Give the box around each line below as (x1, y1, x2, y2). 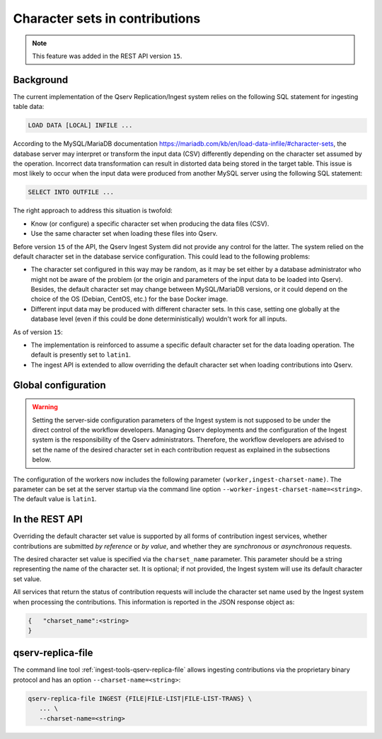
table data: (13, 103, 45, 111)
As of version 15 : (13, 328, 63, 336)
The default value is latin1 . (13, 495, 97, 503)
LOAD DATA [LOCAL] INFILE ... (28, 121, 133, 130)
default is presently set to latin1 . (30, 350, 131, 359)
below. (32, 455, 52, 464)
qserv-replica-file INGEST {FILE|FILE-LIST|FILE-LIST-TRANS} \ (28, 694, 253, 702)
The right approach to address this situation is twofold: (13, 206, 173, 215)
